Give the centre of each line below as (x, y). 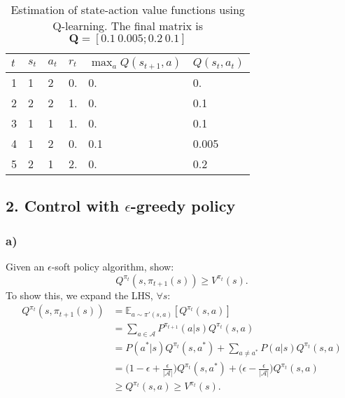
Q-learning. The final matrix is (128, 26)
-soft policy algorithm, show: (113, 266)
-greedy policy (183, 206)
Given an (25, 266)
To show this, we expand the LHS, (79, 295)
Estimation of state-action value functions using (128, 9)
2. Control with (63, 206)
